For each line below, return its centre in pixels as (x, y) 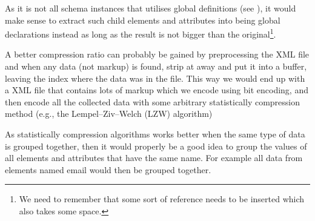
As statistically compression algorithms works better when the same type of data (155, 134)
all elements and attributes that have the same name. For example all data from (154, 158)
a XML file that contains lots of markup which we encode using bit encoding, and (157, 90)
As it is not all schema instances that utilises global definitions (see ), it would (151, 8)
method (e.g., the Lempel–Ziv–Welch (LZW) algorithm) (109, 114)
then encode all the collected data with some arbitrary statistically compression (153, 101)
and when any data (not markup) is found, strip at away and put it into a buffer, (156, 66)
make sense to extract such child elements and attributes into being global (143, 20)
